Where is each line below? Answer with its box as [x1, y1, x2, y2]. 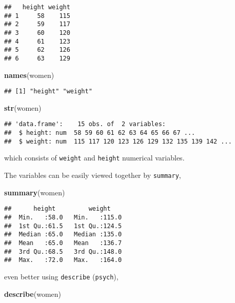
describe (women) [4, 288, 61, 299]
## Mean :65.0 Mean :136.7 [4, 239, 122, 247]
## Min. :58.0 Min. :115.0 [4, 213, 122, 221]
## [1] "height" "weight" [4, 88, 92, 95]
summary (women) [4, 187, 65, 197]
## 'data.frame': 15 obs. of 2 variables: [4, 120, 166, 128]
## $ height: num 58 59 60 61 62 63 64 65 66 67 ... [4, 129, 195, 137]
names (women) [4, 69, 54, 80]
